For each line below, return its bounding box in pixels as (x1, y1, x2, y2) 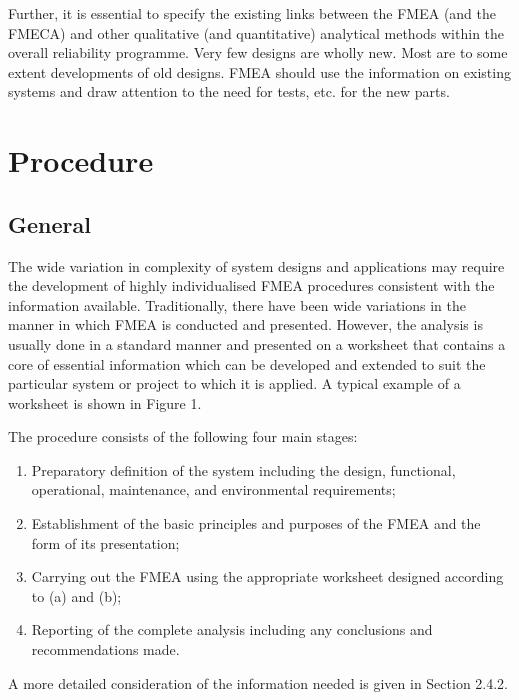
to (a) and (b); (31, 585, 122, 606)
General (8, 208, 91, 239)
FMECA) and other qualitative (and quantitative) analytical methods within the (8, 22, 505, 43)
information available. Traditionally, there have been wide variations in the (8, 294, 467, 315)
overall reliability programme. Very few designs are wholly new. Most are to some (8, 42, 508, 63)
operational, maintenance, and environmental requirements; (31, 479, 396, 500)
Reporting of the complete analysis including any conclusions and (31, 619, 433, 640)
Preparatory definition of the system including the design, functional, (31, 459, 456, 480)
